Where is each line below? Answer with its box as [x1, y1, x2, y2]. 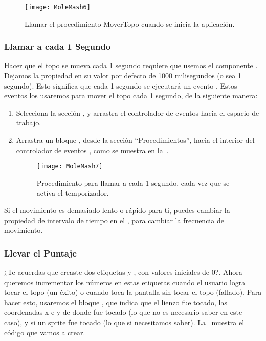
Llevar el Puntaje [4, 246, 77, 259]
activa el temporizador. [36, 187, 109, 198]
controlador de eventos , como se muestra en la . [16, 144, 169, 155]
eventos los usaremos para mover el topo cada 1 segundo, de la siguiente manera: [4, 90, 258, 101]
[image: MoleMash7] [36, 163, 103, 170]
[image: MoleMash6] [25, 4, 91, 11]
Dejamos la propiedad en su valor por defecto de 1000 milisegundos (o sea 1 [4, 70, 241, 81]
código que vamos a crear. [4, 327, 85, 337]
